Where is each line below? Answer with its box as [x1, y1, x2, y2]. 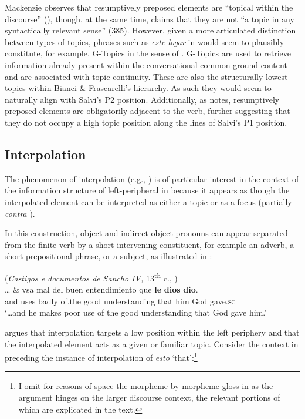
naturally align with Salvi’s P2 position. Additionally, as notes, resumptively [5, 93, 280, 105]
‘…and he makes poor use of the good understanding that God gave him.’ [5, 306, 267, 319]
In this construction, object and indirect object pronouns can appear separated [5, 227, 288, 239]
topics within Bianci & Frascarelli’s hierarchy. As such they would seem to [5, 82, 272, 94]
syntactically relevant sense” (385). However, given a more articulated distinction [5, 24, 296, 36]
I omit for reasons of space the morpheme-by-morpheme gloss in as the [18, 380, 273, 392]
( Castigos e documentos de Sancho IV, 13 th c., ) [5, 270, 178, 284]
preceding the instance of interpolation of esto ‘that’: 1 [5, 350, 198, 363]
